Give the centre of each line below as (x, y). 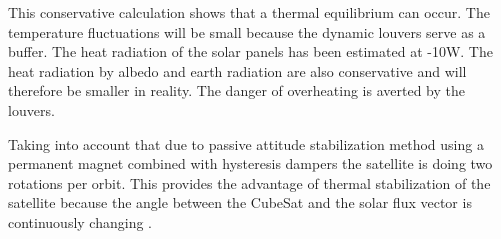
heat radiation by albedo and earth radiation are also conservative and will (237, 70)
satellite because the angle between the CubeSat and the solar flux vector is (240, 202)
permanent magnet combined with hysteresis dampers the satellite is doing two (250, 163)
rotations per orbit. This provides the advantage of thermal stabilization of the (249, 182)
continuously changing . (80, 221)
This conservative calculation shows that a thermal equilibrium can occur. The (249, 12)
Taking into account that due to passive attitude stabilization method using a (246, 143)
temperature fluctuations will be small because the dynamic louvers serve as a (247, 31)
